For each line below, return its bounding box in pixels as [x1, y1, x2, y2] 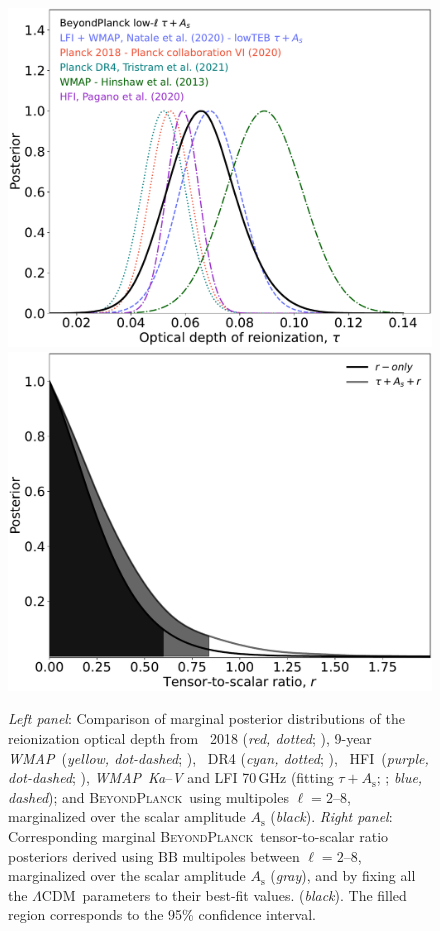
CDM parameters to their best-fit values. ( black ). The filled [41, 884, 407, 905]
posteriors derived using [8, 845, 154, 866]
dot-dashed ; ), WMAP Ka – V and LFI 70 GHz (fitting [8, 767, 334, 788]
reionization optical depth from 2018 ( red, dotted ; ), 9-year [8, 728, 372, 748]
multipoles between [182, 845, 300, 866]
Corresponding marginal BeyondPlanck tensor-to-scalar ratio [8, 825, 389, 846]
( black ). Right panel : [270, 806, 393, 827]
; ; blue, [376, 767, 423, 788]
